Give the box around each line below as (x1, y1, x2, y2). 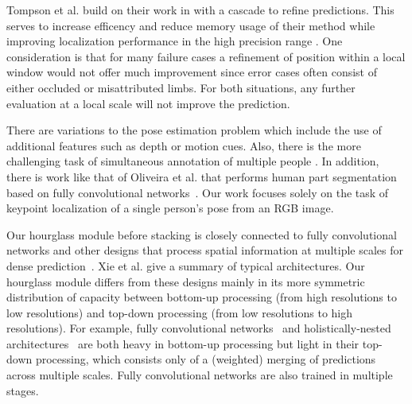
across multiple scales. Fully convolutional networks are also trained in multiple (6, 367, 393, 383)
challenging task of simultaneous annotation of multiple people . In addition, (6, 153, 379, 169)
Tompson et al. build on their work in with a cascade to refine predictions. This (6, 2, 395, 17)
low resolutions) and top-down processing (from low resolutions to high (6, 304, 353, 320)
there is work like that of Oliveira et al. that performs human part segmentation (6, 168, 397, 185)
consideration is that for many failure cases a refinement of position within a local (6, 48, 406, 64)
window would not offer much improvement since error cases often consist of (6, 64, 378, 80)
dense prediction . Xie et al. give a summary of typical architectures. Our (6, 257, 365, 274)
